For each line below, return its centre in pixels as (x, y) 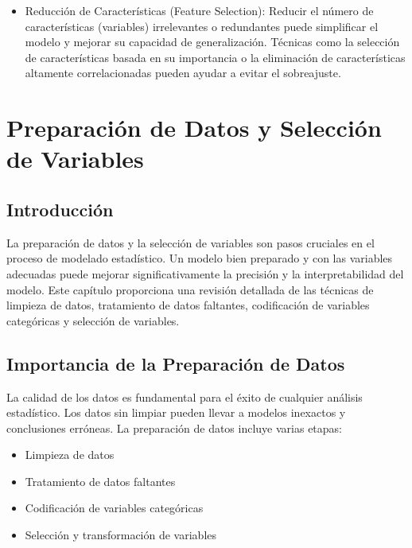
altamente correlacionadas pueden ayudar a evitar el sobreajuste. (183, 73)
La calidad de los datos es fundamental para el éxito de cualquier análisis (185, 396)
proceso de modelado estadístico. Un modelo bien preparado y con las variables (200, 258)
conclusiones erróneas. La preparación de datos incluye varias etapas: (175, 428)
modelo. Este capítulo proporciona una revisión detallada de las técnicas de (190, 289)
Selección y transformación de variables (121, 535)
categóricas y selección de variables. (93, 320)
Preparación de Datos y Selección (194, 128)
